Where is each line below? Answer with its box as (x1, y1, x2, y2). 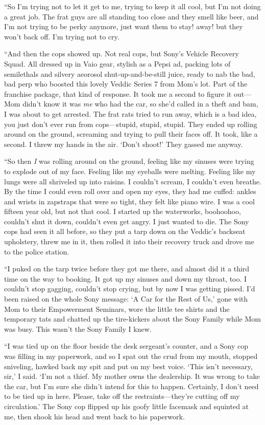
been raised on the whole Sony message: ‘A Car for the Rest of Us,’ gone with (4, 293, 248, 304)
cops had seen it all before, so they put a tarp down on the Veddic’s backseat (4, 226, 246, 237)
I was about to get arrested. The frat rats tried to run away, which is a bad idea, (4, 108, 257, 119)
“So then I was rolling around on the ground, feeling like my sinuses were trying (4, 156, 254, 166)
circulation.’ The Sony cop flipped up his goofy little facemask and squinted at (4, 400, 249, 411)
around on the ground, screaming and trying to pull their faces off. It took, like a (4, 129, 258, 139)
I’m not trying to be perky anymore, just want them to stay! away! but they (4, 21, 243, 32)
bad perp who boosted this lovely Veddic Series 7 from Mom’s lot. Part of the (4, 78, 248, 89)
